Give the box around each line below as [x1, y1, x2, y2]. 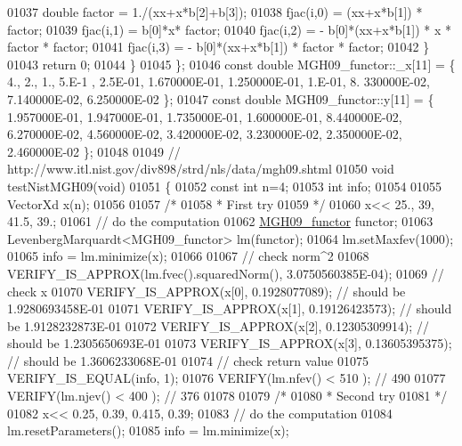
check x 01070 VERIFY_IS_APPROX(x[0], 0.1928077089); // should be [7, 281, 406, 300]
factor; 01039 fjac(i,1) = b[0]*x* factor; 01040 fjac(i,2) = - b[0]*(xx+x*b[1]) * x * [7, 20, 452, 38]
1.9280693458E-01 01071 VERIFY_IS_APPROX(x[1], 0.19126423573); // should [7, 299, 452, 318]
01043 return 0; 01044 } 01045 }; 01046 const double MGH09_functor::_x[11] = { [7, 54, 456, 73]
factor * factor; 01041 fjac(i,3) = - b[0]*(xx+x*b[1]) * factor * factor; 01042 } [7, 37, 430, 56]
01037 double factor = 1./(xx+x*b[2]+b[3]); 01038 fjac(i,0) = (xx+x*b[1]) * [7, 3, 423, 20]
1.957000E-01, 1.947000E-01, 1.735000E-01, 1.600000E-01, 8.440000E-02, [7, 107, 402, 126]
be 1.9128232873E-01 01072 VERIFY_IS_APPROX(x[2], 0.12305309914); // [7, 316, 429, 335]
